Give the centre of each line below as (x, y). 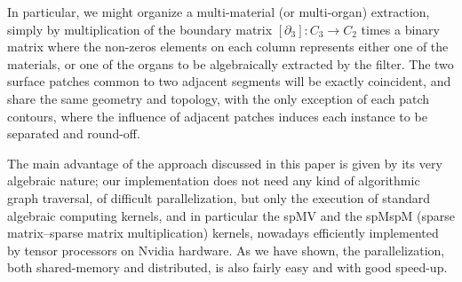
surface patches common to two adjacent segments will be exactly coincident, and (229, 81)
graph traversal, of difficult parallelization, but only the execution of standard (219, 197)
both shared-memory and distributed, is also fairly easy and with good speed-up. (227, 267)
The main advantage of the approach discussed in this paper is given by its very (225, 163)
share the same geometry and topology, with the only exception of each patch (219, 98)
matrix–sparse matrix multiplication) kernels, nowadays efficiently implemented (223, 233)
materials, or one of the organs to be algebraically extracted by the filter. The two (231, 63)
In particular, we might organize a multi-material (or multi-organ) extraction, (219, 12)
